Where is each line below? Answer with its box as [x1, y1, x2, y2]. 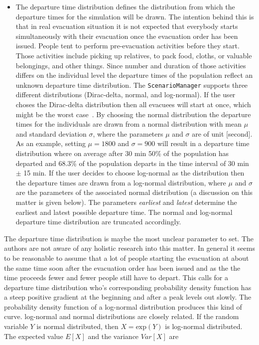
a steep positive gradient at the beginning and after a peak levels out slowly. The [4, 292, 252, 302]
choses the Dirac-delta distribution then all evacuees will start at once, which [15, 99, 251, 109]
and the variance [88, 331, 139, 341]
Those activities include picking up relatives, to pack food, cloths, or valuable [15, 50, 252, 60]
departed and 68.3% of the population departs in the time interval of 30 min [15, 158, 249, 168]
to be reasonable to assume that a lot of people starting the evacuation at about [4, 252, 249, 263]
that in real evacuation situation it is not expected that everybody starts [15, 21, 238, 31]
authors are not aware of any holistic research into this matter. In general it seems [4, 243, 255, 253]
